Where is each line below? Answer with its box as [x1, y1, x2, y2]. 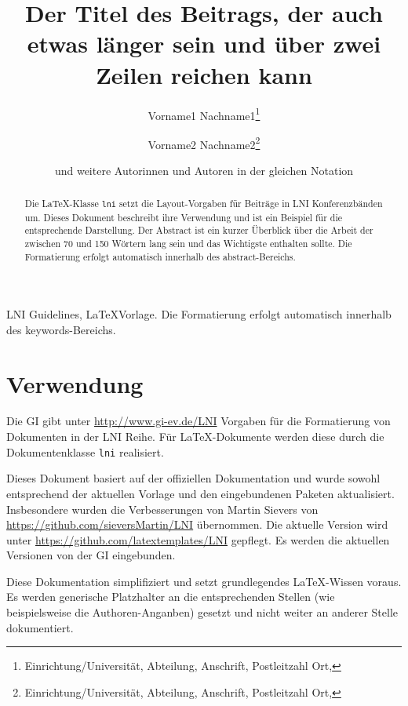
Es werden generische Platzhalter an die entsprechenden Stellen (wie [6, 588, 335, 605]
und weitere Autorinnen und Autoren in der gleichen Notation [54, 162, 354, 178]
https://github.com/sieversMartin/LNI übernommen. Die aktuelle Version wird [6, 516, 388, 533]
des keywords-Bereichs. [6, 321, 116, 337]
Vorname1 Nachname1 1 [148, 104, 260, 123]
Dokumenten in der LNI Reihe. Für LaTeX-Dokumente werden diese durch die [6, 428, 384, 445]
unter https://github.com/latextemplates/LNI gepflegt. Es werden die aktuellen [6, 531, 390, 548]
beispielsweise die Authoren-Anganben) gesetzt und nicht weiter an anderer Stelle [6, 604, 398, 620]
